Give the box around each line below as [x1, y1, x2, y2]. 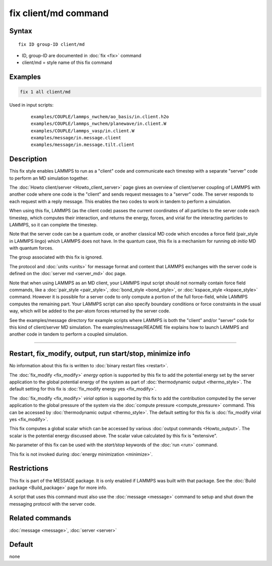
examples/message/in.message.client [31, 135, 121, 140]
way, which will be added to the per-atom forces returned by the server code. [9, 308, 171, 314]
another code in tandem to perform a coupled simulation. [9, 331, 128, 337]
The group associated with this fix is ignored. [9, 254, 103, 260]
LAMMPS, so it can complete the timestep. [9, 221, 98, 227]
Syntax [9, 27, 32, 35]
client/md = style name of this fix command [22, 59, 112, 65]
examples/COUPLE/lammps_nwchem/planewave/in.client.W [31, 121, 166, 127]
